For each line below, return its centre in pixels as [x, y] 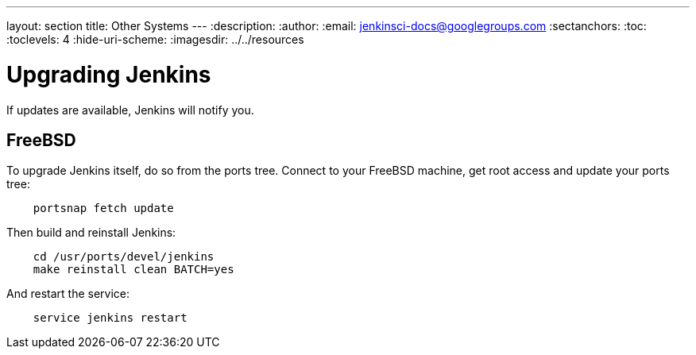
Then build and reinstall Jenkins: [91, 233]
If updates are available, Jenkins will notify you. [130, 110]
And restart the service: [68, 294]
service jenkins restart [110, 318]
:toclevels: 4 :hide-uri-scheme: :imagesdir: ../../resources [155, 39]
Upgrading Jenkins [109, 74]
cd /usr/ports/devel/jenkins [124, 257]
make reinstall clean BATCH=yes [133, 270]
